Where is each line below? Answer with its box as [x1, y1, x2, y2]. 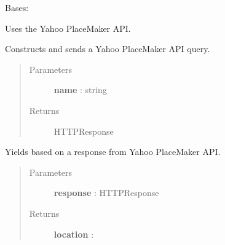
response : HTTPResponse [53, 186, 159, 199]
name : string [53, 83, 107, 96]
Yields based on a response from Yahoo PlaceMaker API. [5, 145, 221, 158]
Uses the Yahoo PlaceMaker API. [5, 21, 131, 34]
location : [53, 227, 94, 240]
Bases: [5, 1, 29, 13]
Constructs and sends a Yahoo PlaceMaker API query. [5, 42, 210, 55]
